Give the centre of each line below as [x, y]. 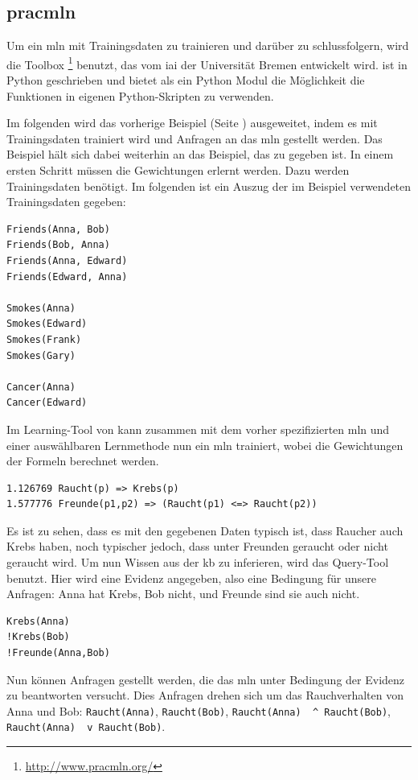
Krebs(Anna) [38, 621]
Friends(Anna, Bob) [58, 229]
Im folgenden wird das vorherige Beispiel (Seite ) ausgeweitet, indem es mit [192, 123]
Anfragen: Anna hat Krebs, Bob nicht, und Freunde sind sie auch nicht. [183, 594]
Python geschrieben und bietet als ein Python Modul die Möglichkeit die [186, 80]
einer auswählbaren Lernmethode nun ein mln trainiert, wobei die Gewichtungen [205, 445]
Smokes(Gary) [41, 355]
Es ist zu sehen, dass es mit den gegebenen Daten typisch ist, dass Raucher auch [205, 530]
